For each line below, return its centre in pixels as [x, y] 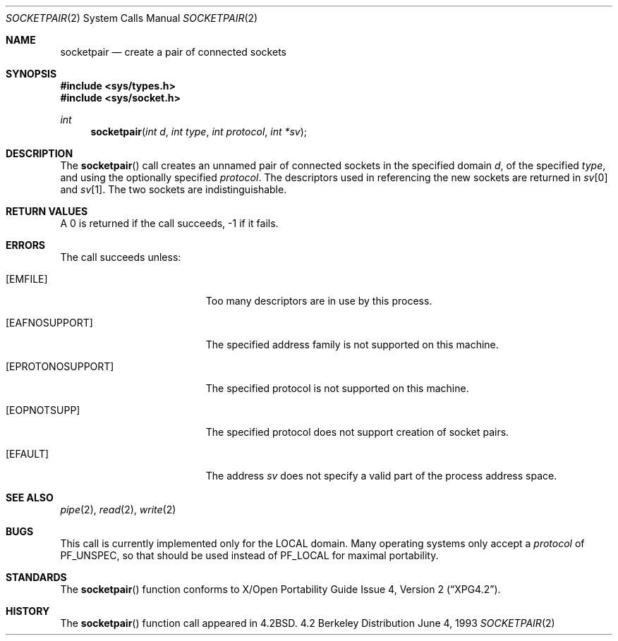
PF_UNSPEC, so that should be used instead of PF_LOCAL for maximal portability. [249, 555]
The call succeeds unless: [121, 257]
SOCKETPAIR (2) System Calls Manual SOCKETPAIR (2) [132, 18]
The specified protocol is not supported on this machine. [337, 388]
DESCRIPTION [40, 153]
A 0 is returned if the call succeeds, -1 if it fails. [169, 223]
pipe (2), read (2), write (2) [118, 509]
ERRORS [26, 245]
